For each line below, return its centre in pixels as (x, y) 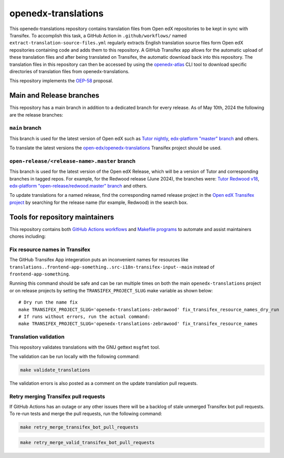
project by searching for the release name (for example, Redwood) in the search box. (99, 202)
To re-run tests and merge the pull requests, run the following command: (86, 414)
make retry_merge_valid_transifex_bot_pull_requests (87, 442)
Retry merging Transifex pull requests (57, 396)
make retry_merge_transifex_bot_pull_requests (79, 427)
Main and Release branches (54, 95)
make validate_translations (55, 370)
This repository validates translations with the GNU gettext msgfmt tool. (85, 347)
